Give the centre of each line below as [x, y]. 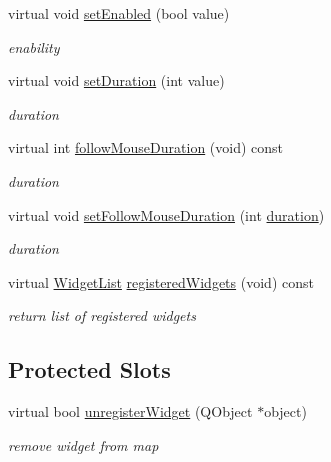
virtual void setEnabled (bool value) [119, 13]
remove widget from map [83, 444]
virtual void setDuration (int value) [116, 80]
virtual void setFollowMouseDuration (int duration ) [166, 214]
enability [34, 46]
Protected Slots [89, 369]
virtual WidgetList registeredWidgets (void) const [161, 281]
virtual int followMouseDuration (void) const [146, 147]
